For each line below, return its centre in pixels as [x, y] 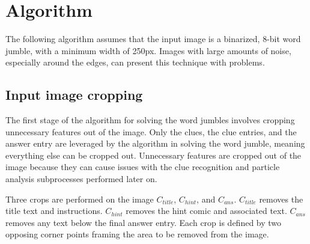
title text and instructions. [54, 211]
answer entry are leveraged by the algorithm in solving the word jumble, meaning [155, 143]
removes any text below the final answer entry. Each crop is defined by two [144, 222]
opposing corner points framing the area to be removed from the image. [137, 234]
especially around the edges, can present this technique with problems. [135, 62]
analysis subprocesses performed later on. [81, 179]
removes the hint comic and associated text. [206, 211]
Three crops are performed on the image [80, 199]
